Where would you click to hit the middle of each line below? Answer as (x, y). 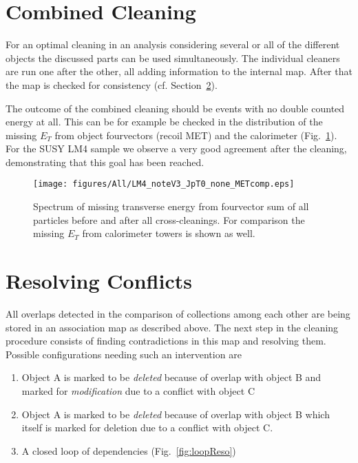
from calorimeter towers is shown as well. (169, 233)
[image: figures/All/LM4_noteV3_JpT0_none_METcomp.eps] (164, 184)
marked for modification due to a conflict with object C (138, 391)
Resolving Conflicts (99, 281)
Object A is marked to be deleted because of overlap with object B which (176, 414)
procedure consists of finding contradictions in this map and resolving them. (166, 341)
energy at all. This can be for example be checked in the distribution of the (164, 122)
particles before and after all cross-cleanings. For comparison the (169, 219)
